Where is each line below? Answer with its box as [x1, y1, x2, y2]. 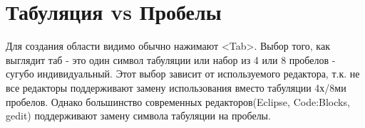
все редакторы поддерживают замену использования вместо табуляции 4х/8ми [6, 80, 346, 95]
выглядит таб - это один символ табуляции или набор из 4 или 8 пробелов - [6, 52, 336, 67]
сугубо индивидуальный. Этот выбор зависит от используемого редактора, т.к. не [6, 66, 360, 81]
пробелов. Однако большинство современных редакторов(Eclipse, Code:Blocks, [6, 94, 350, 109]
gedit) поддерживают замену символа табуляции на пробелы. [6, 108, 271, 123]
